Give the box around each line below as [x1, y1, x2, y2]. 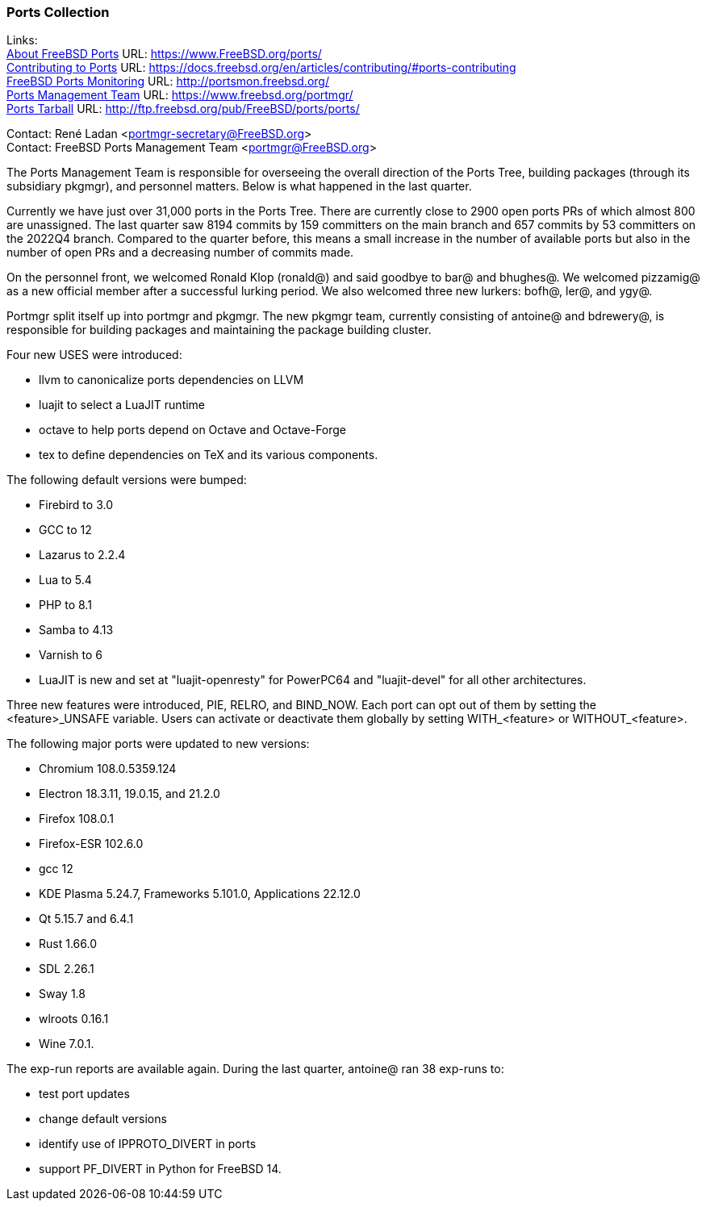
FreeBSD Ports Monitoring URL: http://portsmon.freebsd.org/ [6, 74, 329, 89]
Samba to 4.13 [39, 623, 114, 637]
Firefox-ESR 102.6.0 [39, 837, 144, 851]
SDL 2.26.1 [39, 962, 94, 976]
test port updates [39, 1087, 130, 1101]
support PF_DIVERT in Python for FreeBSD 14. [39, 1162, 282, 1176]
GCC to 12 [39, 523, 92, 537]
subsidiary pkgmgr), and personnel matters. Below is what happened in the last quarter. [6, 179, 472, 194]
